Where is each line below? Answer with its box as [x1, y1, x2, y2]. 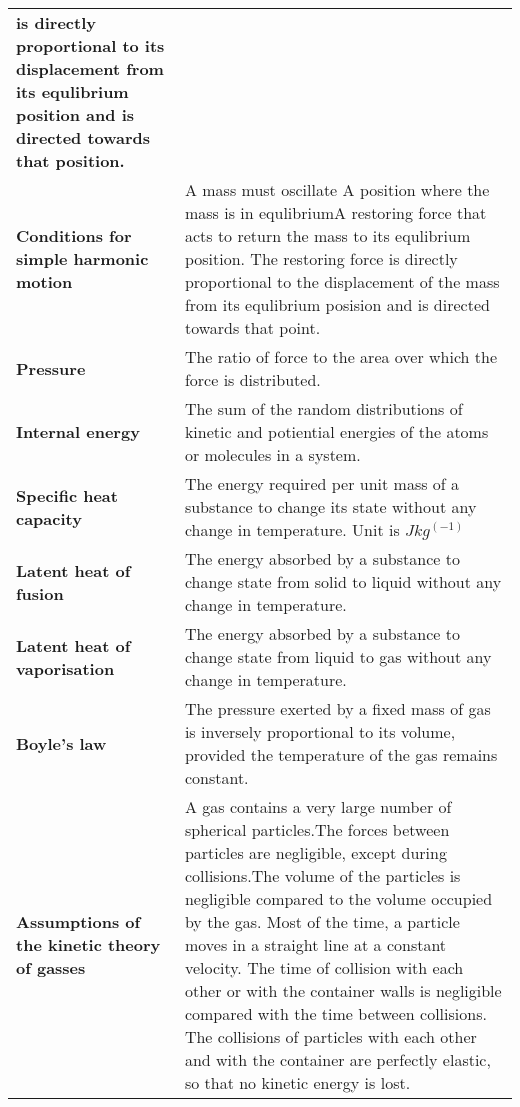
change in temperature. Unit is [184, 518, 400, 541]
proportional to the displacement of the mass [184, 270, 500, 293]
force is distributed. [184, 368, 321, 391]
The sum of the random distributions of [184, 397, 463, 420]
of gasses [16, 956, 86, 979]
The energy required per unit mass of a [184, 472, 460, 495]
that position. [16, 149, 125, 172]
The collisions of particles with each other [184, 1025, 477, 1048]
